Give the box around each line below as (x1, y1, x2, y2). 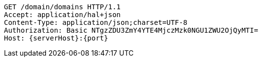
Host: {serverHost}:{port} (4, 34, 108, 42)
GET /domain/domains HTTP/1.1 (4, 3, 121, 11)
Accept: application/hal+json (4, 11, 121, 19)
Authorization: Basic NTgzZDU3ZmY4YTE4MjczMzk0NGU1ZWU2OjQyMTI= (4, 26, 259, 34)
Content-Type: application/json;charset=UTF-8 (4, 19, 187, 26)
